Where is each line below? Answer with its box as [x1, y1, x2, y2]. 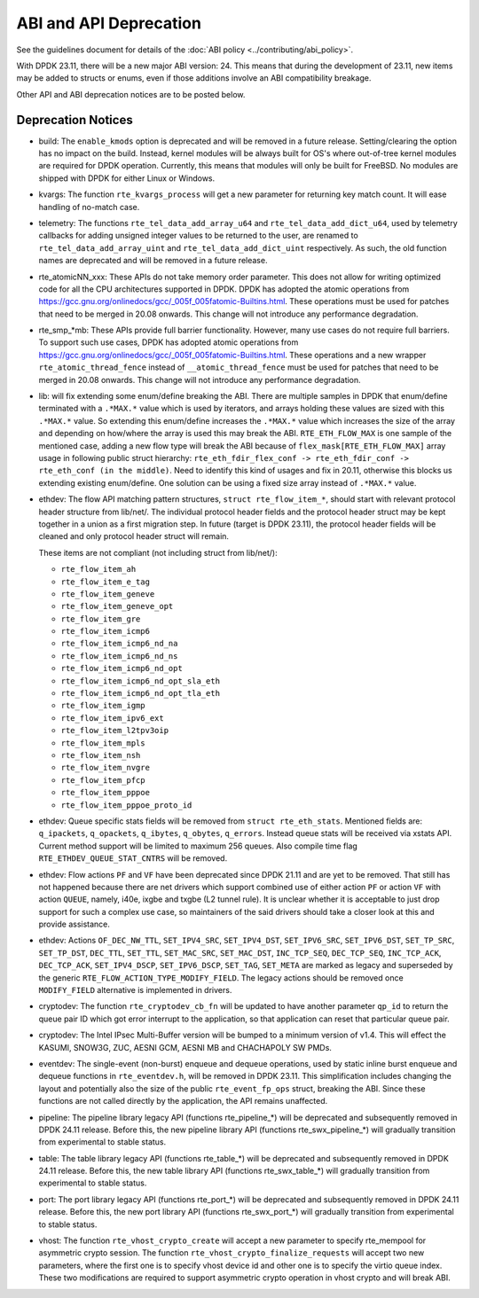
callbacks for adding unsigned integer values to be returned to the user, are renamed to [38, 231, 358, 241]
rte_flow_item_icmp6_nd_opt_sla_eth [60, 676, 221, 686]
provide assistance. [38, 919, 111, 930]
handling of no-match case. [38, 201, 140, 212]
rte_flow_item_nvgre [60, 762, 151, 773]
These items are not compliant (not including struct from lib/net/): [38, 547, 279, 558]
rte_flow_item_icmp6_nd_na [60, 638, 178, 649]
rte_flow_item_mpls [60, 738, 145, 748]
